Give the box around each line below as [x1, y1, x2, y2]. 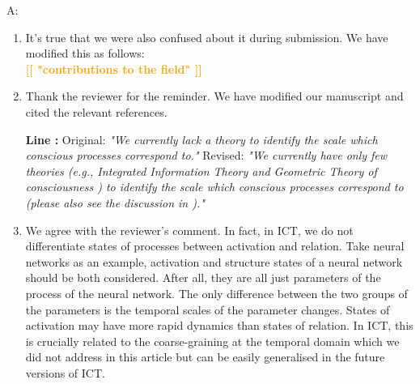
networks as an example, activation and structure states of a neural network [25, 253, 403, 270]
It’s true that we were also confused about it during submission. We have [25, 28, 388, 45]
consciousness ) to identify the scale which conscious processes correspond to [25, 178, 404, 195]
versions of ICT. [25, 364, 105, 381]
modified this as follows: [25, 45, 145, 62]
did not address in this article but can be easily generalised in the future [25, 348, 385, 365]
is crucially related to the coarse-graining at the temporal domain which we [25, 332, 400, 349]
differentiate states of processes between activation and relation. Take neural [25, 237, 405, 254]
